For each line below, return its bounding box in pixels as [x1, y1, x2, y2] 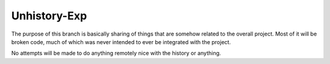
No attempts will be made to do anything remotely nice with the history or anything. [11, 50, 221, 57]
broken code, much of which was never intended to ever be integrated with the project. [11, 38, 232, 45]
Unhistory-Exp [11, 9, 87, 22]
